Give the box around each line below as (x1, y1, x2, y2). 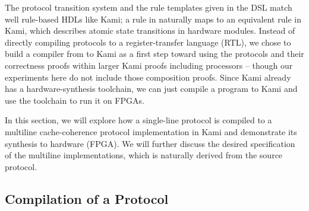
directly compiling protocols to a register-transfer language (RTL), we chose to (5, 36, 291, 48)
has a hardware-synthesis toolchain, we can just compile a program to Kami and (5, 82, 298, 95)
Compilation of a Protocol (5, 189, 169, 207)
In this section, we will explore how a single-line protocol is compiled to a (5, 114, 272, 126)
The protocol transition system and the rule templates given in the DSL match (5, 1, 292, 13)
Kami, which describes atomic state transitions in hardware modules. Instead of (5, 24, 295, 37)
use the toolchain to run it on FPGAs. (5, 94, 144, 106)
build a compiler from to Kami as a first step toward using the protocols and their (5, 47, 304, 60)
